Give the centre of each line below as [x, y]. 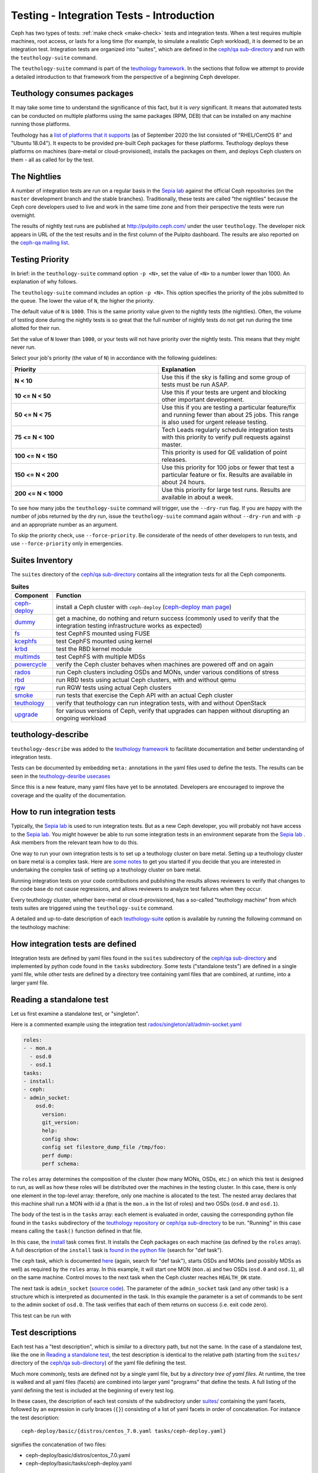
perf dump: [58, 1155]
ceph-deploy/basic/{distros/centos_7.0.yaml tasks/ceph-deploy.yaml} [124, 1431]
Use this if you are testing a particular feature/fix [229, 407]
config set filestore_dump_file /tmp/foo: [104, 1147]
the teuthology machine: [40, 927]
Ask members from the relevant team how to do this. [74, 843]
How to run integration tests [63, 812]
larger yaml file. [30, 982]
